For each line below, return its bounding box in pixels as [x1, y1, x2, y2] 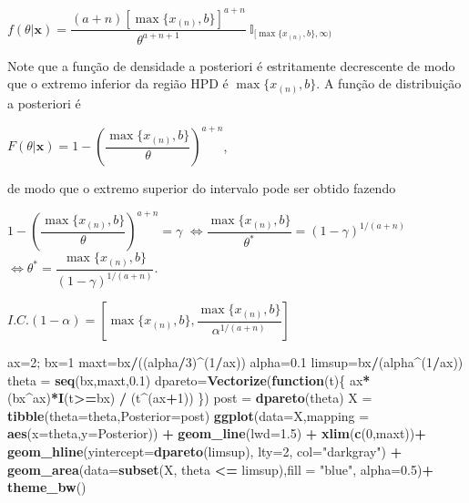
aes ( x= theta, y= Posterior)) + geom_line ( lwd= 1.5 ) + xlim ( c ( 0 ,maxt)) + [7, 424, 426, 443]
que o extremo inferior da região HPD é [7, 74, 229, 93]
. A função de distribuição [316, 74, 462, 93]
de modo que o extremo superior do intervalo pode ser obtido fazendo [7, 179, 396, 198]
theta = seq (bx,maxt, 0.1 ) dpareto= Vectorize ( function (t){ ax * [7, 370, 371, 389]
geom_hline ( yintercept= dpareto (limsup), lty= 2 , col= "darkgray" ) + [7, 442, 403, 461]
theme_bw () [7, 477, 87, 497]
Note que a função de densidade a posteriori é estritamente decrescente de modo [7, 56, 455, 75]
